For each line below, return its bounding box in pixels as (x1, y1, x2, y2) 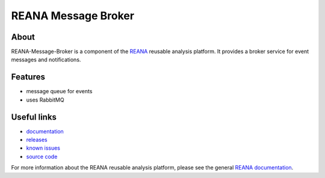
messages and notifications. (11, 56, 81, 63)
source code (26, 153, 58, 160)
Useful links (11, 112, 57, 122)
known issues (26, 144, 60, 152)
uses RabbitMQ (26, 96, 64, 103)
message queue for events (26, 88, 93, 95)
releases (26, 136, 48, 144)
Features (11, 72, 45, 82)
